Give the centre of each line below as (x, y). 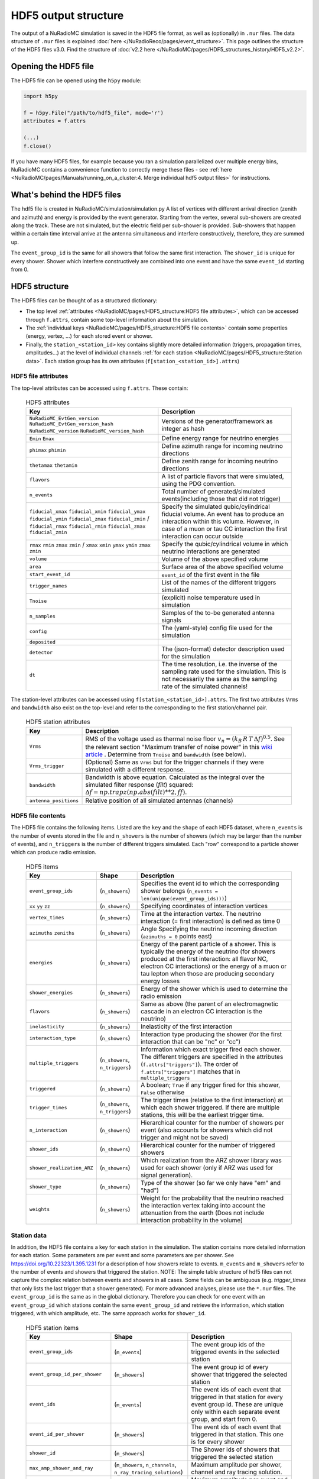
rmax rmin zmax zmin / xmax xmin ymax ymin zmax (90, 545)
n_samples (43, 616)
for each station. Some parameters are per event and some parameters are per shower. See (123, 1255)
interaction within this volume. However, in (220, 521)
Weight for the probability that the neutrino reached (212, 1198)
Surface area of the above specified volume (222, 567)
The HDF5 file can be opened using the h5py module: (76, 80)
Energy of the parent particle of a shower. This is (209, 944)
